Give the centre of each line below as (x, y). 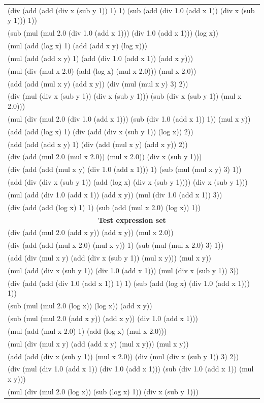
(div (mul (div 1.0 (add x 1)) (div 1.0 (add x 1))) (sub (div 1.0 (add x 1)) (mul (131, 369)
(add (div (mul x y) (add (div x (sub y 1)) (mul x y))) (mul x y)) (110, 258)
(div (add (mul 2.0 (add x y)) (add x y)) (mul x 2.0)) (91, 232)
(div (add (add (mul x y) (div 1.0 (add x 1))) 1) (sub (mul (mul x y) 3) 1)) (125, 169)
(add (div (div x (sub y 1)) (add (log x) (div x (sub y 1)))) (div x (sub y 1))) (128, 182)
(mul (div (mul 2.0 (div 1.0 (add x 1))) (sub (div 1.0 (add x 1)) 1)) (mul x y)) (129, 118)
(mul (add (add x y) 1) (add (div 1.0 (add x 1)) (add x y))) (101, 58)
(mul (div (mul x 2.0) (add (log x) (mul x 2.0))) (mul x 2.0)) (102, 70)
